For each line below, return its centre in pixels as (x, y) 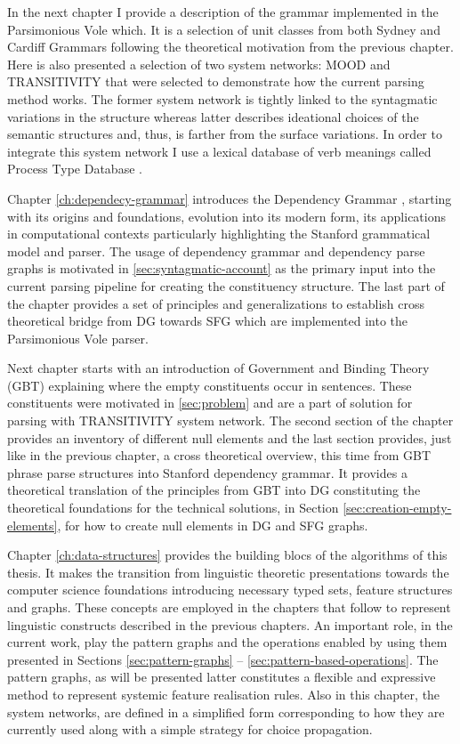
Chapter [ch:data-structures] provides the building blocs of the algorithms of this (227, 555)
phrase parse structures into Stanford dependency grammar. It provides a (207, 472)
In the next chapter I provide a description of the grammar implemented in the (223, 12)
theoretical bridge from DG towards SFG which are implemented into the (208, 321)
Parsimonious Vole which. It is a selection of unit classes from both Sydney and (224, 29)
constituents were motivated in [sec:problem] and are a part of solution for (210, 403)
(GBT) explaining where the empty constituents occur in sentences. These (210, 385)
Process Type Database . (75, 169)
